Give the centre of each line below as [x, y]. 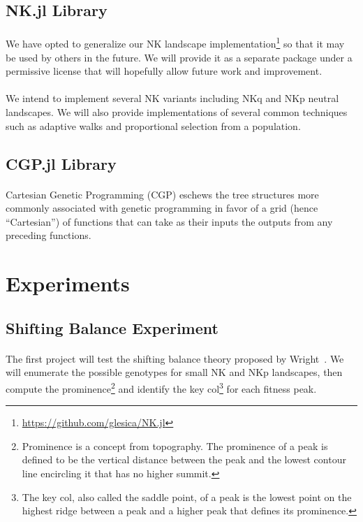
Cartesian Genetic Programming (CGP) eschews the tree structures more [162, 194]
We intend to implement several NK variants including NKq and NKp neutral [172, 98]
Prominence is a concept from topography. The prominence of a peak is [175, 445]
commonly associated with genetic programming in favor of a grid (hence [162, 208]
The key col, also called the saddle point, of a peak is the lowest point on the [187, 496]
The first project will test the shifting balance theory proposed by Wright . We [175, 358]
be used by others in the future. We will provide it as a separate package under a [179, 57]
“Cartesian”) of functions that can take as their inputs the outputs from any [169, 221]
